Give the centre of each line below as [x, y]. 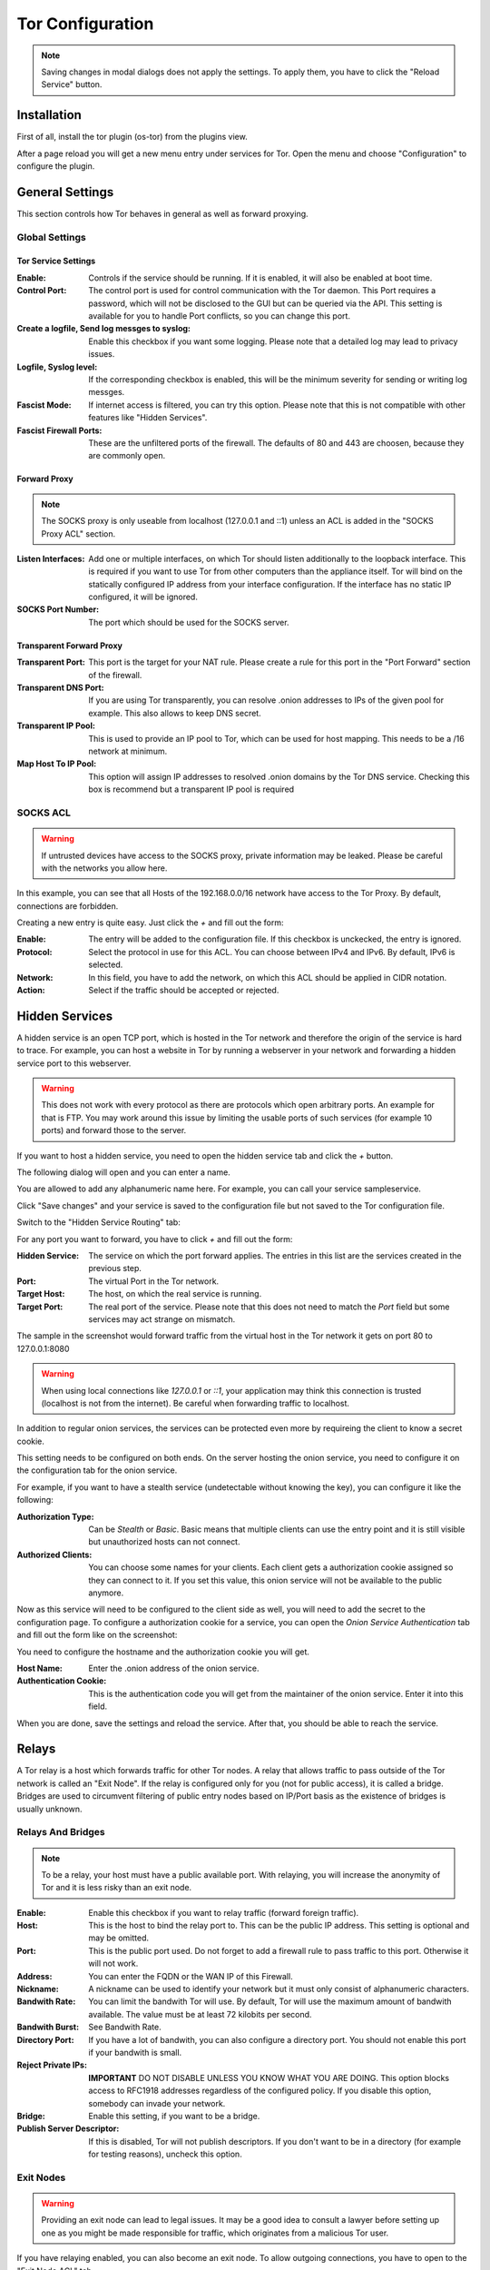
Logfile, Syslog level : [57, 367]
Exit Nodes [41, 2177]
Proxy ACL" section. [78, 533]
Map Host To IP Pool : [57, 764]
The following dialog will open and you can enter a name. [123, 1172]
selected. [106, 965]
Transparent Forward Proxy [69, 646]
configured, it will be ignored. [143, 597]
